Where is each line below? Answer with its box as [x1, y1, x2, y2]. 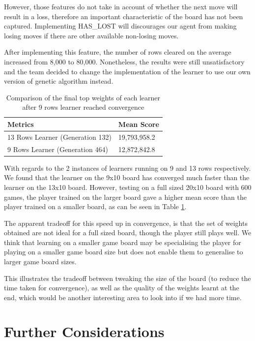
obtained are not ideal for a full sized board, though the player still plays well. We [4, 227, 252, 238]
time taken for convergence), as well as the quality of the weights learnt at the [4, 282, 239, 293]
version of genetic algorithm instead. [4, 76, 113, 86]
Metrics [7, 119, 34, 129]
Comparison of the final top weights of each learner [6, 92, 161, 102]
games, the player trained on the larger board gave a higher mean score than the [4, 191, 247, 202]
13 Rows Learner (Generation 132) [7, 131, 112, 142]
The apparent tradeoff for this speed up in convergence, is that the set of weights [4, 217, 248, 228]
